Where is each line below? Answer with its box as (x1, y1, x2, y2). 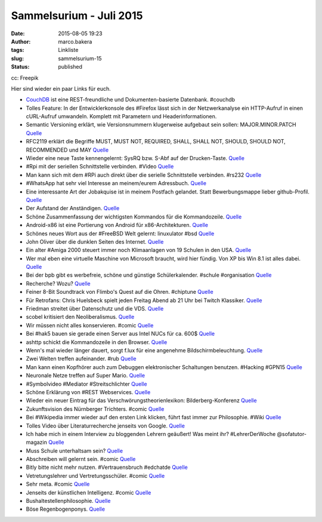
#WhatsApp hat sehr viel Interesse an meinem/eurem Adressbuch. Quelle (26, 180, 207, 187)
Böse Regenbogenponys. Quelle (26, 505, 106, 513)
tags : (11, 47, 24, 54)
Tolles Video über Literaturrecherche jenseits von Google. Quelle (26, 422, 185, 429)
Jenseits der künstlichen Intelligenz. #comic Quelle (26, 489, 151, 496)
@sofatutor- (277, 430, 307, 437)
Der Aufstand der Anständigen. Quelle (26, 205, 120, 212)
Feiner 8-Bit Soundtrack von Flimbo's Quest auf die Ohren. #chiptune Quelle (26, 288, 214, 296)
